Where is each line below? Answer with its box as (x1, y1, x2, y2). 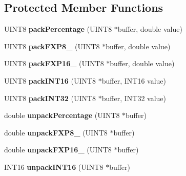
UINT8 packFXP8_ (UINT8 (4, 41, 100, 51)
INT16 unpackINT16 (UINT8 (4, 161, 104, 172)
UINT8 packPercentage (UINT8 (4, 24, 112, 34)
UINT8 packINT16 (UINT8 (4, 75, 96, 86)
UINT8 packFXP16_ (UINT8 (4, 58, 104, 69)
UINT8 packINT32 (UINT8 (4, 92, 96, 103)
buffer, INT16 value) (101, 75, 167, 86)
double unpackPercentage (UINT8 (4, 110, 120, 121)
